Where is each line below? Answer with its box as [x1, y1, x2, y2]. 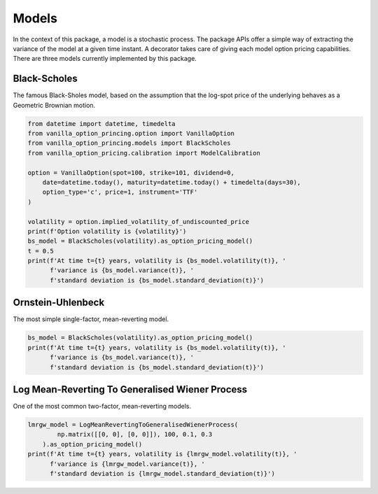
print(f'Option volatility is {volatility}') [27, 227, 187, 235]
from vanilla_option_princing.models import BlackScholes [27, 139, 231, 147]
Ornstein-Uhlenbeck [13, 297, 105, 309]
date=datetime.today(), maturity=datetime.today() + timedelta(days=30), [42, 178, 301, 186]
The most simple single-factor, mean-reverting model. [13, 315, 169, 323]
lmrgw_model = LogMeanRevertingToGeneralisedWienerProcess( [27, 421, 239, 428]
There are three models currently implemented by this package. [13, 55, 197, 63]
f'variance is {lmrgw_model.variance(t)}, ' [50, 460, 206, 468]
